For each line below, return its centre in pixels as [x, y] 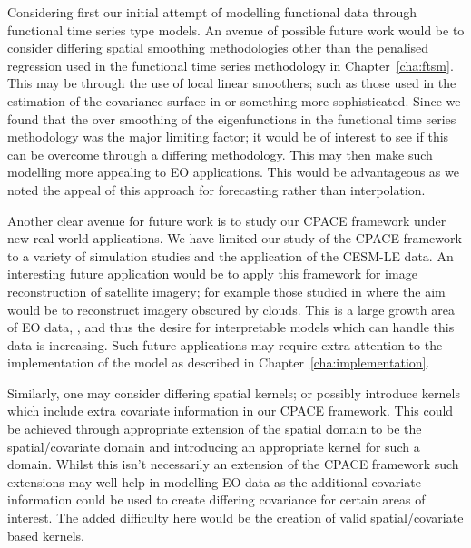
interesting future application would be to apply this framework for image [212, 274]
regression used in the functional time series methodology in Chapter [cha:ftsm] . [231, 65]
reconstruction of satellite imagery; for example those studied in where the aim [226, 291]
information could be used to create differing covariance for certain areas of [216, 499]
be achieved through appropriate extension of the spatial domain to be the [215, 429]
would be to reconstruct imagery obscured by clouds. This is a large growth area [231, 309]
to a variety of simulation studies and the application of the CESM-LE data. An [231, 255]
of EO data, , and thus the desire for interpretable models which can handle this [231, 327]
